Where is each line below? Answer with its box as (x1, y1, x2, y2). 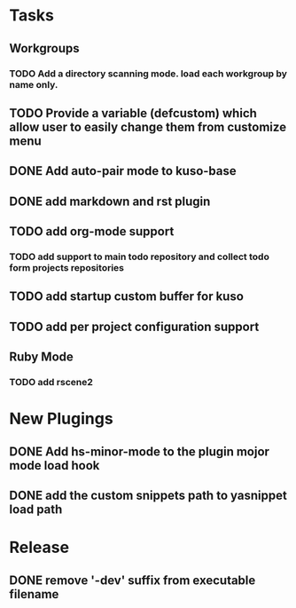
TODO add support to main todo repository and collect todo (9, 250, 270, 263)
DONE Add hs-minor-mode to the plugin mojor (9, 444, 270, 459)
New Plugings (9, 409, 113, 429)
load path (9, 502, 63, 517)
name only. (9, 78, 58, 91)
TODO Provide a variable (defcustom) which (9, 106, 257, 121)
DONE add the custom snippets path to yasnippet (9, 488, 288, 503)
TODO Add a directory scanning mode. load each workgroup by (9, 67, 288, 80)
